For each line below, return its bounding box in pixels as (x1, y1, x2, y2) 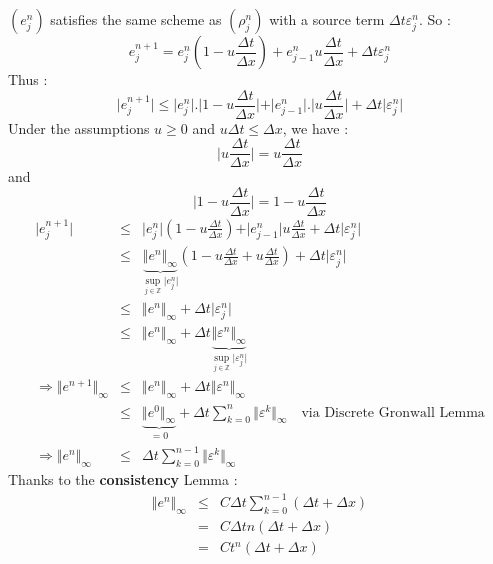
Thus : (8, 69, 48, 89)
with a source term (269, 9, 385, 29)
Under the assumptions (8, 117, 150, 138)
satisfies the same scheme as (50, 9, 222, 29)
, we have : (282, 117, 349, 138)
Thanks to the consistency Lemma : (8, 469, 238, 490)
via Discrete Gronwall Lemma (301, 405, 485, 420)
